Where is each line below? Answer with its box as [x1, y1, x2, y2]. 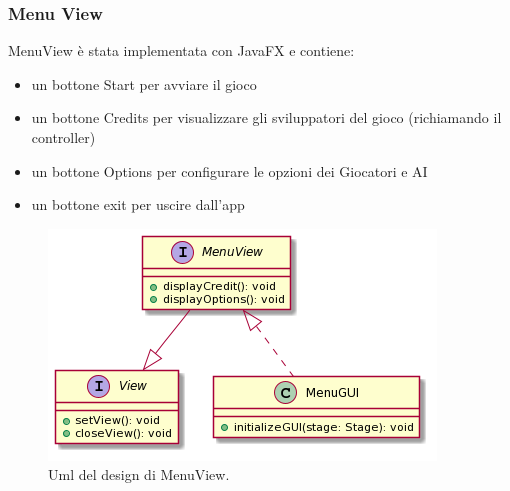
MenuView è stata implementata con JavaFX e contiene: [8, 40, 355, 61]
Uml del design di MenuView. [48, 464, 230, 485]
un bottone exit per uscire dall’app [31, 194, 245, 215]
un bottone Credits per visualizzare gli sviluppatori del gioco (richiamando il [31, 107, 502, 128]
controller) [31, 127, 96, 147]
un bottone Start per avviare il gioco [31, 73, 257, 94]
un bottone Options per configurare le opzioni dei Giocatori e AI [31, 160, 428, 181]
